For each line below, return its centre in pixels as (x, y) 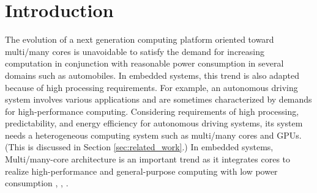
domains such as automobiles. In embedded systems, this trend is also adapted (152, 75)
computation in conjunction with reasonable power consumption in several (144, 63)
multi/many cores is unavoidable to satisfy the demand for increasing (135, 51)
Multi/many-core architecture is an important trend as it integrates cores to (148, 159)
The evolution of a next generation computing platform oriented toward (140, 39)
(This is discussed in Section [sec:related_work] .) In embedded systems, (139, 147)
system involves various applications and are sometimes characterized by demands (158, 99)
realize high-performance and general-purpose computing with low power (141, 171)
